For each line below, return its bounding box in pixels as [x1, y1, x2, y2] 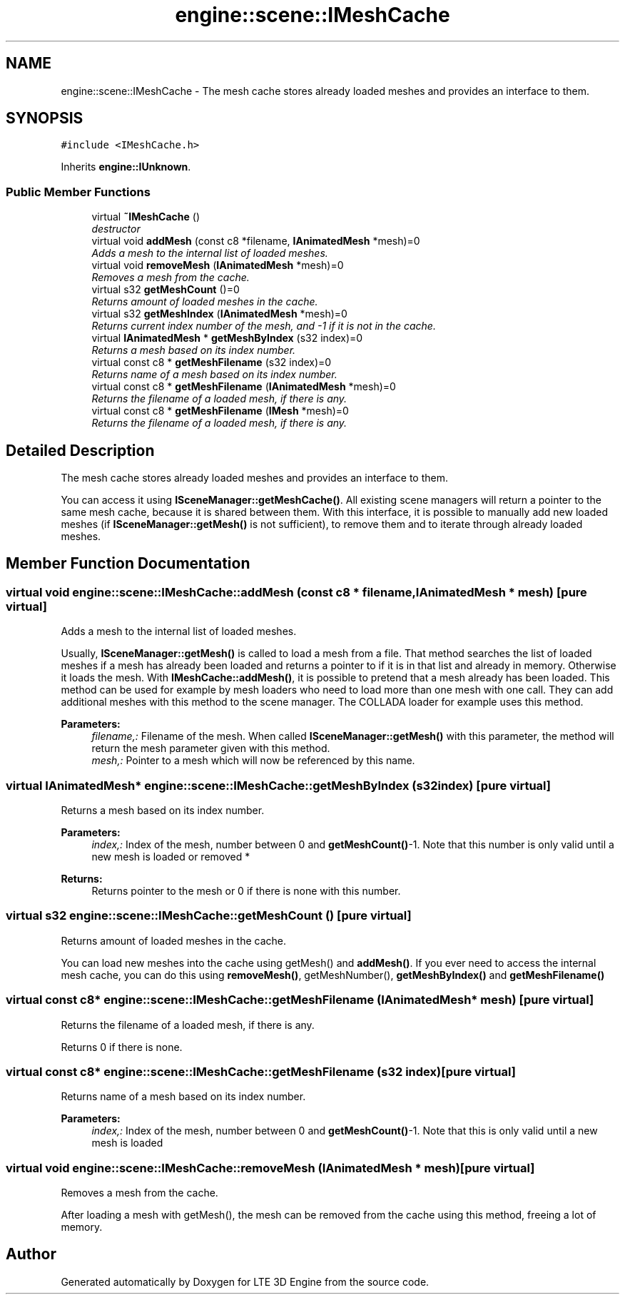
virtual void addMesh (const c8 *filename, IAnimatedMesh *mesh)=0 [91, 235, 420, 248]
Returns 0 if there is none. [61, 1040, 183, 1053]
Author [6, 1245, 56, 1264]
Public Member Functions [6, 184, 151, 199]
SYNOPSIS [6, 109, 83, 128]
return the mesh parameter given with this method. [91, 742, 330, 755]
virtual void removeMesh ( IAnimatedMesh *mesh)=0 [91, 259, 344, 272]
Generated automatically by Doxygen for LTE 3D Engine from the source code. [61, 1275, 430, 1288]
